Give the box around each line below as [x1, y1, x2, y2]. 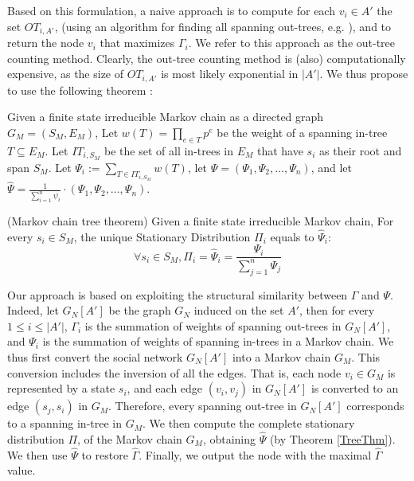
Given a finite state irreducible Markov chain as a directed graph [7, 108, 324, 125]
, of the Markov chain [77, 431, 182, 447]
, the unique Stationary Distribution [73, 228, 251, 244]
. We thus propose [319, 65, 408, 82]
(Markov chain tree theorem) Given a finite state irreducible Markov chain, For [7, 213, 394, 229]
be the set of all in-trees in [104, 142, 234, 158]
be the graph [108, 302, 171, 319]
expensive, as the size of [7, 65, 124, 82]
